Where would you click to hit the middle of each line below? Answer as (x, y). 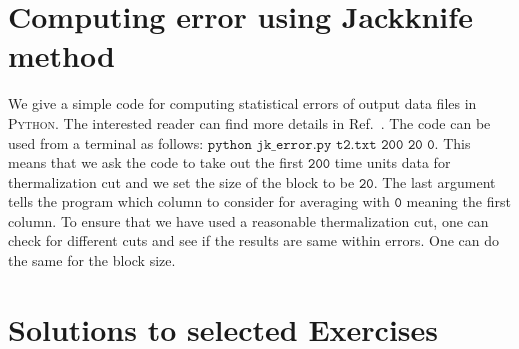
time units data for (392, 162)
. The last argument (434, 181)
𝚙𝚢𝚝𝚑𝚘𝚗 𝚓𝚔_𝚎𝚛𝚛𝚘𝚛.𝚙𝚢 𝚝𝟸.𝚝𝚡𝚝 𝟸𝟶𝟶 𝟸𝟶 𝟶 (321, 144)
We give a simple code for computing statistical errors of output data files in (242, 103)
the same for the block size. (92, 260)
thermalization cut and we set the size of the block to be (181, 181)
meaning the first (458, 201)
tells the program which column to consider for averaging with (199, 201)
